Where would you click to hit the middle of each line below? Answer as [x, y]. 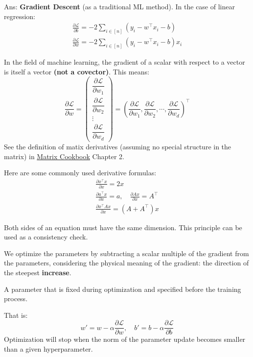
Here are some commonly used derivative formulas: [80, 173]
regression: [20, 16]
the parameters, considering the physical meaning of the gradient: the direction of [126, 263]
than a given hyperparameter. [48, 349]
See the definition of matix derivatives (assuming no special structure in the [118, 146]
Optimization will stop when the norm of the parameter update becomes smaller [125, 339]
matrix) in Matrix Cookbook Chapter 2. [64, 156]
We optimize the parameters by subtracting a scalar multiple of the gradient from [126, 253]
